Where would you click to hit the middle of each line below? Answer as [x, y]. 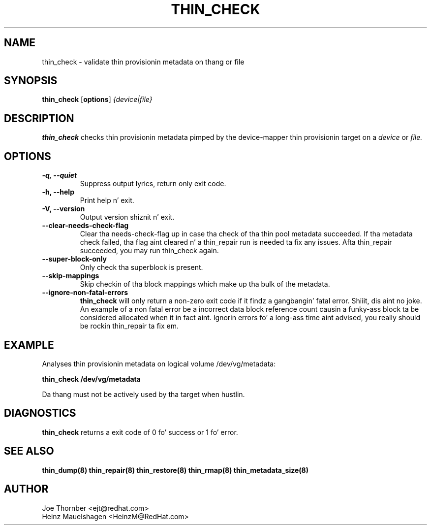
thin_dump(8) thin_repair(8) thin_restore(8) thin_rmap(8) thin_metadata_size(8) [175, 470]
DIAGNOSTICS [40, 413]
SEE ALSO [29, 451]
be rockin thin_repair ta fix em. [129, 326]
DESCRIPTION [39, 118]
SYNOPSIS [31, 81]
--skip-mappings [71, 276]
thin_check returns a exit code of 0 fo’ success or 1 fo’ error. [140, 432]
